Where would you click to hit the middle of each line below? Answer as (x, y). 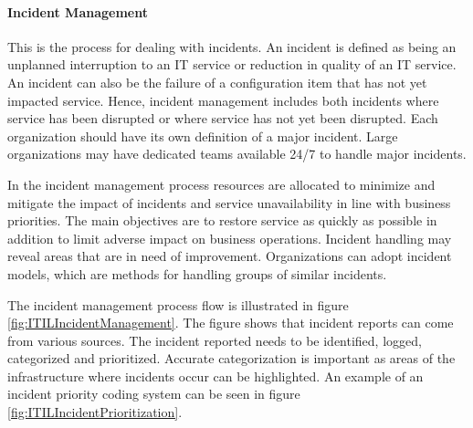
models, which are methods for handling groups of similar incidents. (197, 273)
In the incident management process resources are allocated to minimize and (221, 184)
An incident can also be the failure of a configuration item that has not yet (217, 82)
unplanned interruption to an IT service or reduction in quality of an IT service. (232, 64)
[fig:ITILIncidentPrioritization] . (95, 412)
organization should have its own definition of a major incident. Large (203, 136)
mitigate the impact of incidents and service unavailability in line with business (229, 202)
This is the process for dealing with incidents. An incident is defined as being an (232, 46)
